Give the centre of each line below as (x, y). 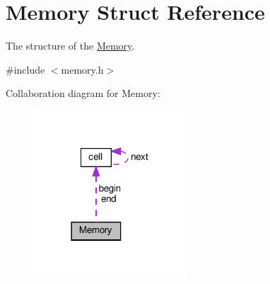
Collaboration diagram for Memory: (83, 93)
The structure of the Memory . (70, 46)
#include (25, 69)
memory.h (82, 69)
